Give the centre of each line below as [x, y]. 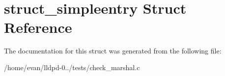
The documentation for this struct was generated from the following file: [113, 51]
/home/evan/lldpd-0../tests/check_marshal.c [72, 67]
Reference [38, 27]
